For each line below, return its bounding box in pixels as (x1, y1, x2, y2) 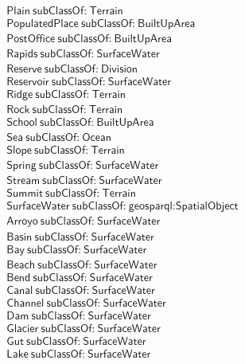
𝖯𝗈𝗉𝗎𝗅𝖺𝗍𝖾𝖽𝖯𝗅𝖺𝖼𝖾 (6, 18, 79, 30)
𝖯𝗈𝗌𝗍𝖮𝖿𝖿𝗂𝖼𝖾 (6, 33, 56, 45)
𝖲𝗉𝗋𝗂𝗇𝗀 (6, 160, 37, 172)
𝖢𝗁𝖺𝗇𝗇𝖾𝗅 (6, 297, 45, 309)
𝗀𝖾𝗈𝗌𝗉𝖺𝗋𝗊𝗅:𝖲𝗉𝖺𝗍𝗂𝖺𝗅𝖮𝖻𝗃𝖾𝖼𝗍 (128, 201, 239, 213)
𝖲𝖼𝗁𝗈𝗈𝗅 (6, 117, 37, 129)
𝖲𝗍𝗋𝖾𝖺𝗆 (6, 175, 41, 187)
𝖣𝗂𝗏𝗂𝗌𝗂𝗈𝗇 (100, 64, 138, 76)
